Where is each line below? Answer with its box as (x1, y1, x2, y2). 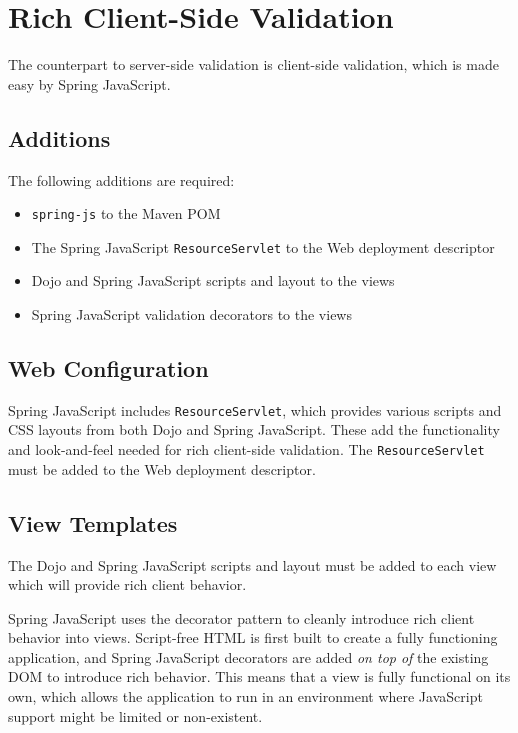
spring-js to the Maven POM (31, 203, 221, 224)
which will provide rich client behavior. (8, 574, 247, 595)
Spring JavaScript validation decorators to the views (31, 304, 352, 325)
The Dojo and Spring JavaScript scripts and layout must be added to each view (8, 554, 497, 575)
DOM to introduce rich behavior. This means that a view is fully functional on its (8, 666, 511, 687)
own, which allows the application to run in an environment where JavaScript (8, 686, 483, 707)
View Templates (8, 507, 178, 538)
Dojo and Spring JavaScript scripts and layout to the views (31, 270, 395, 291)
